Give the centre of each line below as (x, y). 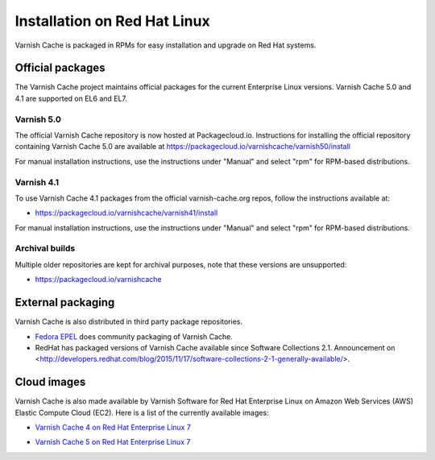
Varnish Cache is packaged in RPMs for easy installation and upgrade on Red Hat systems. (166, 45)
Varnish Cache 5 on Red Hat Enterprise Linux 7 (113, 442)
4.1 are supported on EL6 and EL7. (71, 98)
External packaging (65, 303)
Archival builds (45, 248)
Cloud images (50, 382)
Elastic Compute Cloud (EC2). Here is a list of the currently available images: (142, 412)
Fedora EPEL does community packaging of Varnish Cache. (134, 336)
